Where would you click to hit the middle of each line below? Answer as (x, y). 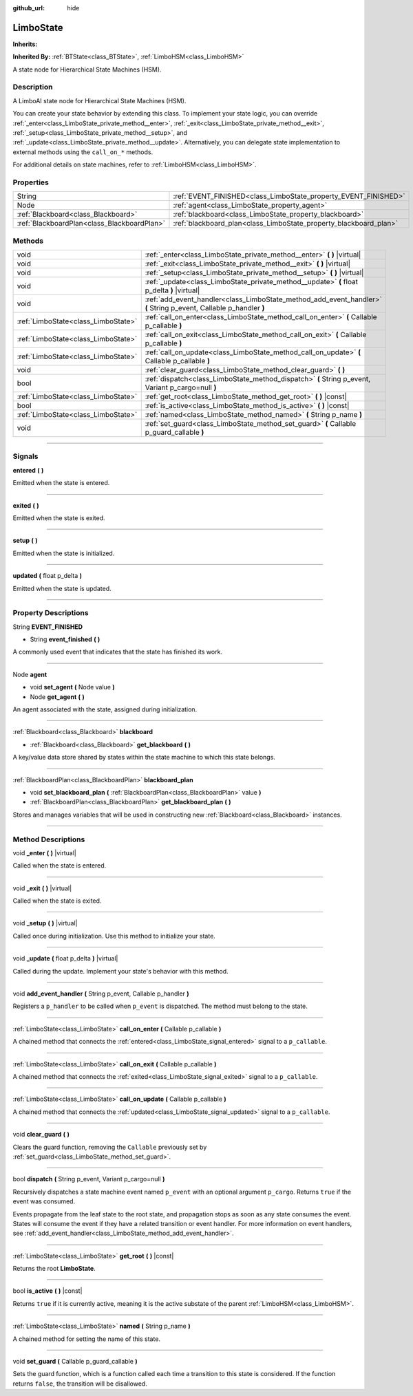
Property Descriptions (51, 613)
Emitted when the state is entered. (61, 483)
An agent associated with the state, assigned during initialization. (105, 709)
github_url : (29, 8)
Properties (31, 182)
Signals (25, 456)
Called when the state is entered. (60, 866)
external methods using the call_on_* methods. (83, 152)
